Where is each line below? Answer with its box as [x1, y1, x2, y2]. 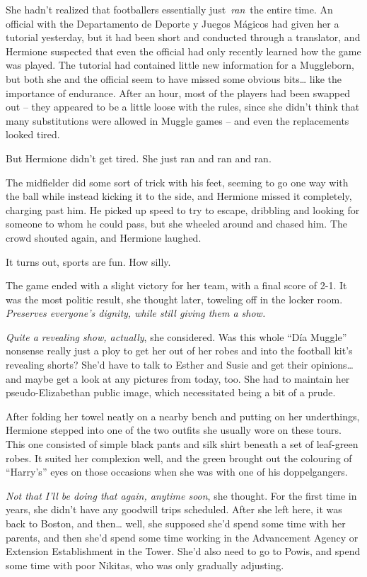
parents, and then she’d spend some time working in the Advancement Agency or [6, 530, 359, 544]
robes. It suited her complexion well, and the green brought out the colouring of [6, 450, 352, 465]
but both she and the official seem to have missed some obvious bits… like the [6, 71, 342, 86]
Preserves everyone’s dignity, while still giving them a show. [6, 306, 266, 320]
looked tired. [6, 127, 60, 142]
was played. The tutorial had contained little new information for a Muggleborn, [6, 57, 355, 72]
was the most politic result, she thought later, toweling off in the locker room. [6, 291, 343, 306]
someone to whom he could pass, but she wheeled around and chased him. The [6, 216, 347, 231]
